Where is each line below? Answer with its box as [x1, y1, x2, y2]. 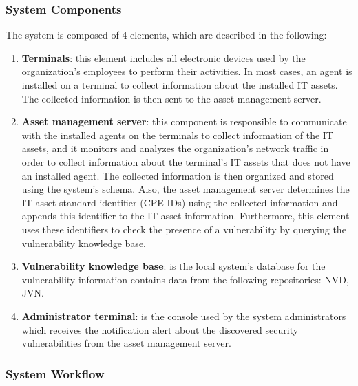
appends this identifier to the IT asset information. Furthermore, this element [21, 208, 350, 223]
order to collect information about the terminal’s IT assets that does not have [21, 154, 350, 169]
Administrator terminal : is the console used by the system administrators [21, 308, 346, 323]
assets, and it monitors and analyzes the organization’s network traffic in [21, 141, 329, 156]
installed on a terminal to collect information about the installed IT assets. [21, 78, 338, 92]
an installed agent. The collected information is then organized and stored [21, 168, 334, 182]
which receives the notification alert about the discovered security [21, 322, 299, 336]
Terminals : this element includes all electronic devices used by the [21, 50, 306, 65]
